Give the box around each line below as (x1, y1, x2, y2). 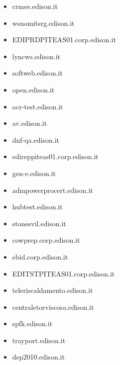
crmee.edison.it (12, 1, 58, 11)
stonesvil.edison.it (12, 218, 66, 228)
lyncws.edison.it (12, 51, 61, 61)
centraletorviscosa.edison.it (12, 301, 94, 312)
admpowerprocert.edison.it (12, 184, 93, 195)
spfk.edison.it (12, 318, 53, 329)
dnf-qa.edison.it (12, 134, 60, 145)
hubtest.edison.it (12, 201, 63, 212)
